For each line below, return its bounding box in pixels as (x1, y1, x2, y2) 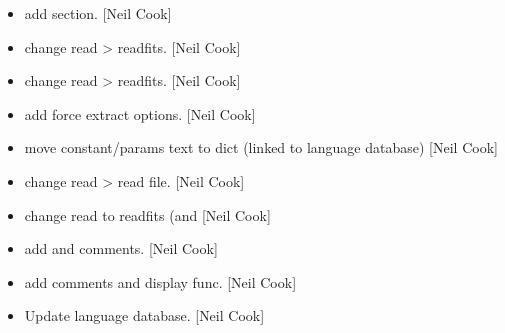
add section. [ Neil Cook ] (24, 3, 172, 23)
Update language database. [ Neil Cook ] (24, 305, 265, 326)
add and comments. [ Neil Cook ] (24, 238, 218, 259)
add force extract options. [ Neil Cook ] (24, 103, 256, 124)
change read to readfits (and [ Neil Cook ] (24, 204, 271, 225)
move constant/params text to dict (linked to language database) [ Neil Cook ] (24, 137, 498, 158)
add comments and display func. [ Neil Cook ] (24, 271, 297, 292)
